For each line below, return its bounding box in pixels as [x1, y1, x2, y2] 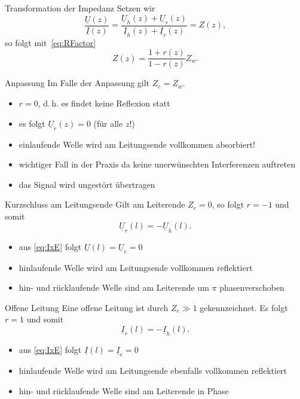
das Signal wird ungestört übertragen [19, 178, 155, 190]
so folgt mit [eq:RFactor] [5, 36, 96, 48]
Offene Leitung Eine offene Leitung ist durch [5, 301, 169, 313]
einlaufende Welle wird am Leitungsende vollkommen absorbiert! [19, 138, 256, 150]
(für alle [93, 117, 123, 129]
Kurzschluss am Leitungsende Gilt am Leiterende [5, 198, 185, 211]
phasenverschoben [219, 281, 284, 294]
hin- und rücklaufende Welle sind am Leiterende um [19, 281, 209, 294]
